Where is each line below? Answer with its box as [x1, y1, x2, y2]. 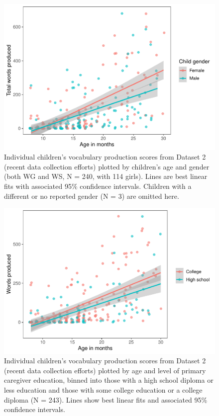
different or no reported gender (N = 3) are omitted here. [4, 190, 179, 201]
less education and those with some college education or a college [4, 385, 203, 395]
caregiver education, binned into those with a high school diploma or [4, 375, 214, 385]
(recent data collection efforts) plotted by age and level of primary [4, 365, 206, 375]
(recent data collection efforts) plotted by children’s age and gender [4, 161, 210, 171]
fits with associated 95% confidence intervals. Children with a [4, 180, 192, 191]
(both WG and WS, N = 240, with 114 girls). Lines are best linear [4, 171, 208, 181]
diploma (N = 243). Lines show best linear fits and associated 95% [4, 394, 208, 405]
